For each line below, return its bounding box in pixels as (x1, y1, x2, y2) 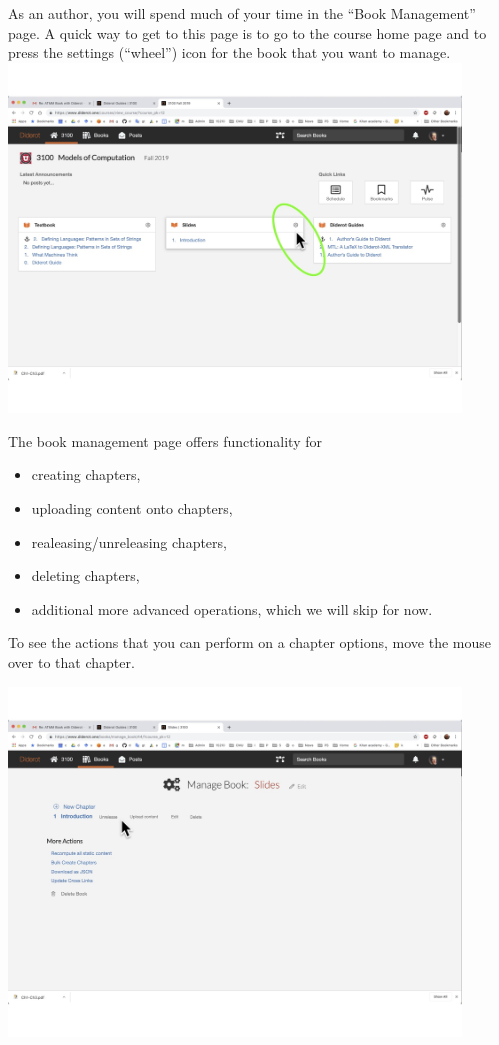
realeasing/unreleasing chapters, (31, 531, 227, 552)
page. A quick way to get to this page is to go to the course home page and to (8, 22, 487, 43)
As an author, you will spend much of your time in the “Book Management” (8, 3, 476, 23)
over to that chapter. (8, 651, 135, 672)
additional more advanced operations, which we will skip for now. (31, 598, 433, 619)
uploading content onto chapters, (31, 497, 233, 518)
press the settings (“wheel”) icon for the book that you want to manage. (8, 42, 451, 63)
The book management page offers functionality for (8, 430, 322, 451)
